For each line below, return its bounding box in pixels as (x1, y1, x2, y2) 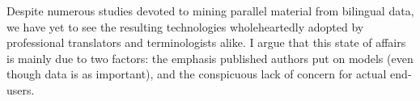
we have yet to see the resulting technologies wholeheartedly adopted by (6, 18, 364, 35)
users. (6, 81, 35, 98)
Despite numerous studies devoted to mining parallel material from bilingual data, (6, 2, 414, 19)
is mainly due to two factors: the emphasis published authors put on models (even (6, 49, 414, 66)
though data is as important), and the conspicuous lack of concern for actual (6, 65, 387, 82)
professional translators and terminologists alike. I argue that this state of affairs (6, 34, 406, 51)
